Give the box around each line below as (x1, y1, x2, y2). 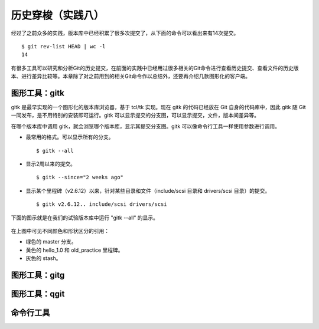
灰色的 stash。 (25, 255, 61, 262)
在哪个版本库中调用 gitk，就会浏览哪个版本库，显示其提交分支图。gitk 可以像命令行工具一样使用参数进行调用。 (11, 123, 281, 130)
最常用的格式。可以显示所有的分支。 (25, 133, 114, 141)
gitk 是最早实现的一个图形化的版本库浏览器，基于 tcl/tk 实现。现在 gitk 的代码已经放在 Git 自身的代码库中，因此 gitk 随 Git (11, 104, 307, 111)
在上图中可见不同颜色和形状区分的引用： (11, 227, 109, 234)
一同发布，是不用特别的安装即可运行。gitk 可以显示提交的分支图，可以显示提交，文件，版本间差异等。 (11, 112, 260, 119)
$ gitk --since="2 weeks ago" (36, 174, 124, 181)
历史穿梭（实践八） (11, 9, 105, 22)
